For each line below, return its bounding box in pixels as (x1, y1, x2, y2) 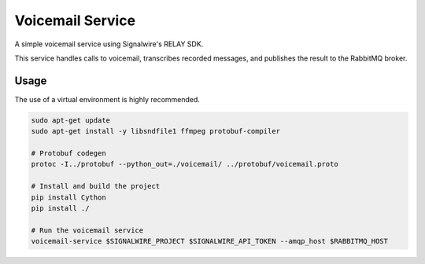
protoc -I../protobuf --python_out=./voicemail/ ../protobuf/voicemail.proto (31, 159, 338, 169)
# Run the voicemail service (31, 225, 144, 235)
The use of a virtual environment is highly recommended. (14, 94, 201, 104)
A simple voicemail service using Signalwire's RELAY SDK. (14, 39, 204, 49)
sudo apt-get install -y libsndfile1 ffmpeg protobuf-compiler (31, 126, 281, 136)
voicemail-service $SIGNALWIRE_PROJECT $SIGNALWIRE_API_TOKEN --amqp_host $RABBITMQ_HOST (31, 236, 389, 246)
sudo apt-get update (31, 115, 110, 125)
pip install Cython (31, 192, 106, 202)
